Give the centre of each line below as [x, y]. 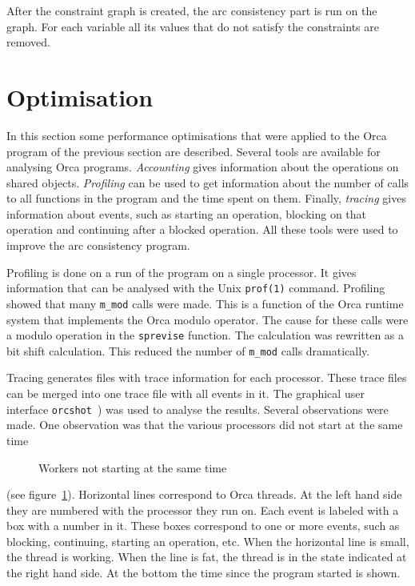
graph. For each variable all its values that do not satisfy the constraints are [193, 26]
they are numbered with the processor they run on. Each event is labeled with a [203, 510]
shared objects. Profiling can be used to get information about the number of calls [208, 182]
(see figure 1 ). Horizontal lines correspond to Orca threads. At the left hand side [204, 494]
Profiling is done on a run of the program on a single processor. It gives [182, 272]
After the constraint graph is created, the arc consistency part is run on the [192, 10]
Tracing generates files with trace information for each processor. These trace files [207, 377]
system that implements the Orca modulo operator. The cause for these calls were [207, 319]
